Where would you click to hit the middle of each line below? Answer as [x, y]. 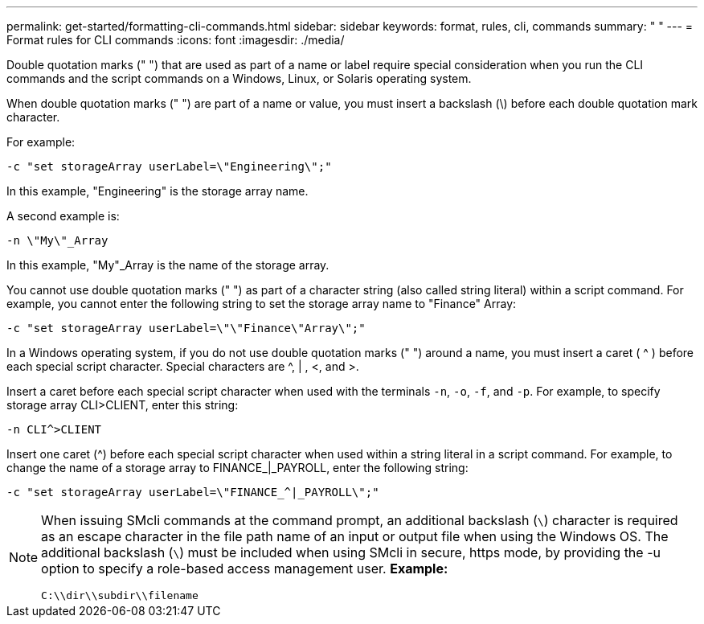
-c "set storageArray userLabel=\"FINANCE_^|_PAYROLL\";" [193, 492]
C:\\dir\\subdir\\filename [120, 595]
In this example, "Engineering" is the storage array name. [158, 191]
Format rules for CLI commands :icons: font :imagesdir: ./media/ [176, 40]
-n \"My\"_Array [57, 240]
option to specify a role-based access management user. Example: [245, 569]
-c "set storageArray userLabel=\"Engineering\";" [169, 166]
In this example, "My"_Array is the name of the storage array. [168, 265]
